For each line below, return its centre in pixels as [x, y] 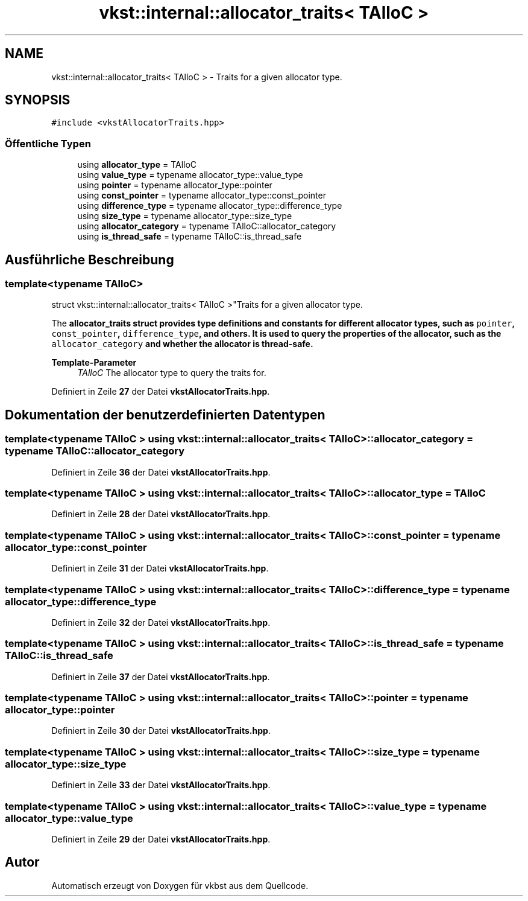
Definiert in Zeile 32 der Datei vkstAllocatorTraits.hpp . [161, 622]
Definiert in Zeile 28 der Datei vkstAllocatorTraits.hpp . [161, 514]
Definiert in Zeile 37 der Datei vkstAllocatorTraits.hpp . [161, 677]
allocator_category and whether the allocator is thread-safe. [182, 344]
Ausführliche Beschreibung [90, 259]
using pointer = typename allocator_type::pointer [175, 185]
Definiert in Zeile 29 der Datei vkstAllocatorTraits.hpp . [161, 839]
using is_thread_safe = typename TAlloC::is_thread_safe [190, 237]
